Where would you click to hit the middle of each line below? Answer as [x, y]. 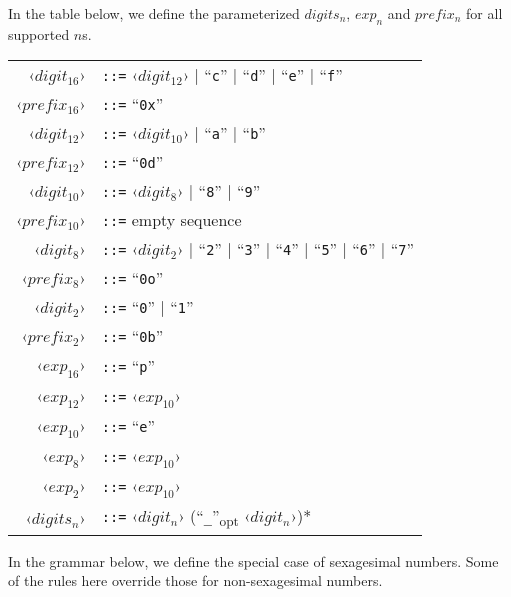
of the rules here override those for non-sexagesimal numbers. [195, 580]
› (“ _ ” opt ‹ [214, 517]
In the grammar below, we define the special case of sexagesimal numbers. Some [253, 560]
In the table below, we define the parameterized [154, 13]
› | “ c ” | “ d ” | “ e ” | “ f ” [262, 75]
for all [484, 13]
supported [39, 33]
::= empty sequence [171, 220]
